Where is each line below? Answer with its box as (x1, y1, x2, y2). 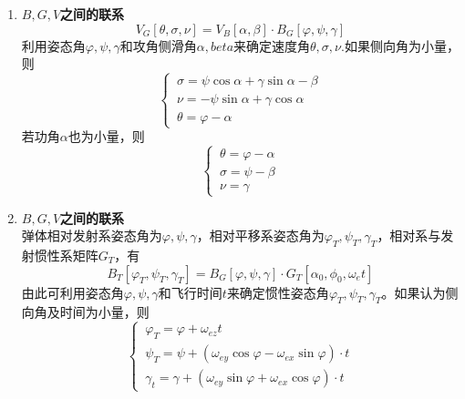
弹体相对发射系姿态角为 (21, 226, 162, 245)
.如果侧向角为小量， (341, 36, 460, 55)
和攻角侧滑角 (119, 36, 197, 55)
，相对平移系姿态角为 (196, 226, 325, 245)
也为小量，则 (67, 127, 145, 146)
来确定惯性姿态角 (226, 282, 329, 302)
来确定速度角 (233, 36, 311, 55)
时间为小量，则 (59, 302, 150, 322)
